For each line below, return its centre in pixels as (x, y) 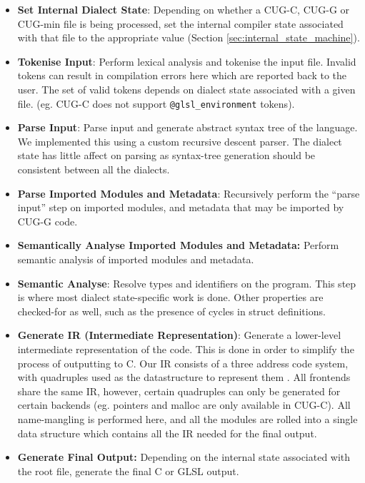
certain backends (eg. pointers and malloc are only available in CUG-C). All (184, 405)
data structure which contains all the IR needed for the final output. (167, 433)
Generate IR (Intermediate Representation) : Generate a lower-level (179, 335)
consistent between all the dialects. (94, 169)
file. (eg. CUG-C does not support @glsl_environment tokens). (156, 103)
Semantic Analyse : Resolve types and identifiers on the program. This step (187, 283)
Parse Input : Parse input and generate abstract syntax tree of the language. (187, 127)
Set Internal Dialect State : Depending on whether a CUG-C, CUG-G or (184, 9)
